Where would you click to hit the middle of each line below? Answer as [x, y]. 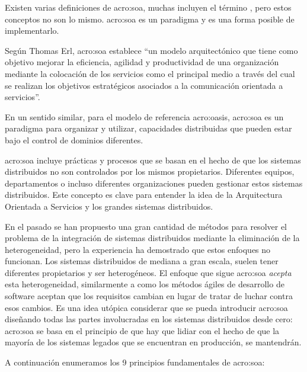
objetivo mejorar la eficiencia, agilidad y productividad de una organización [142, 62]
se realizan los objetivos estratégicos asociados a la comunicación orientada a [144, 85]
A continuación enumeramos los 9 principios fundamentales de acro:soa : [135, 362]
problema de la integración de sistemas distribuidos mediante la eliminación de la [152, 238]
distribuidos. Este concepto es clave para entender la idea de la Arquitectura [144, 195]
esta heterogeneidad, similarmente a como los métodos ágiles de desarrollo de [145, 284]
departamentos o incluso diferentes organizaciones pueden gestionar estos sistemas [154, 183]
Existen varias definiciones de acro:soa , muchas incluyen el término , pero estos [148, 7]
